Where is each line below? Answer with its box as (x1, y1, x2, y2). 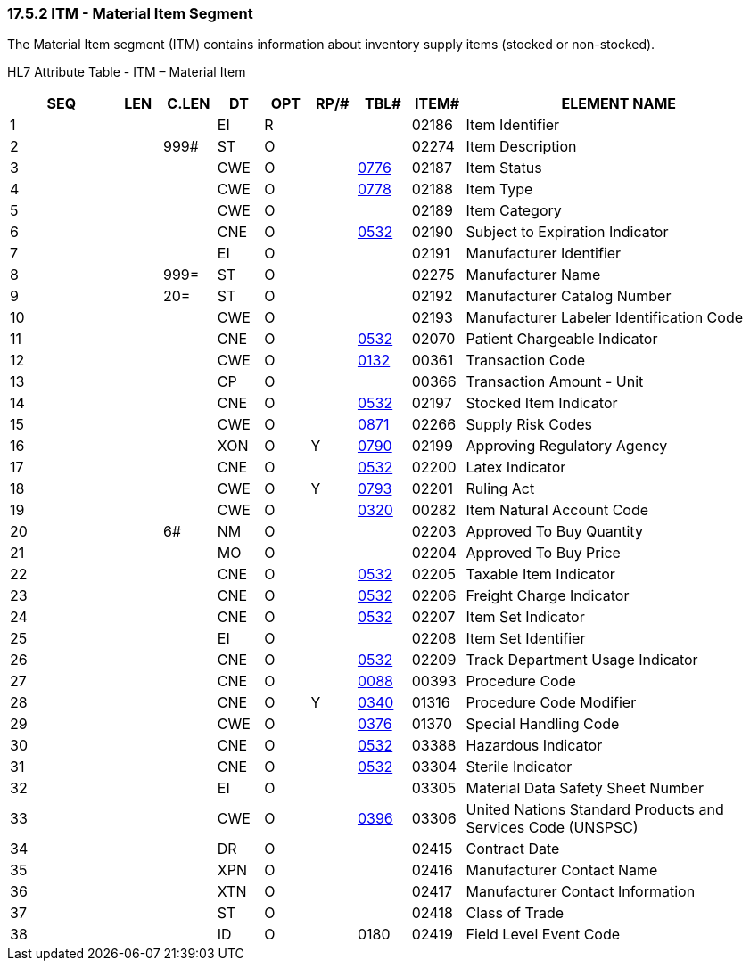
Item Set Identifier (466, 629, 586, 648)
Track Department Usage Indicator (466, 651, 698, 669)
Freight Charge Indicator (466, 587, 630, 605)
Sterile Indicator (466, 758, 573, 776)
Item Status (466, 159, 542, 177)
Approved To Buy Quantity (466, 522, 643, 541)
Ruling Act (466, 480, 535, 498)
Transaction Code (466, 351, 586, 370)
